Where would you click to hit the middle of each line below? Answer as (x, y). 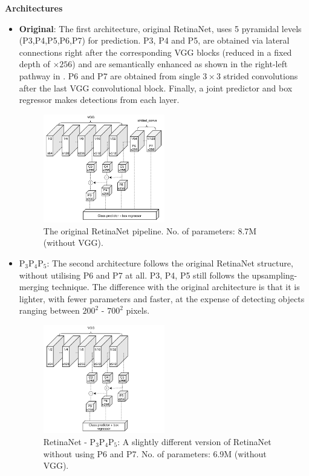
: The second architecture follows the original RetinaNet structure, (170, 263)
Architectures (34, 8)
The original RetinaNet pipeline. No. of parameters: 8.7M (150, 230)
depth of (34, 64)
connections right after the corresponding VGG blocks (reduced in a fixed (155, 52)
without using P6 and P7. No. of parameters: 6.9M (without (155, 453)
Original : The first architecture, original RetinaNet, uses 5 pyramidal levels (160, 28)
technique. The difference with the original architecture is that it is (176, 287)
